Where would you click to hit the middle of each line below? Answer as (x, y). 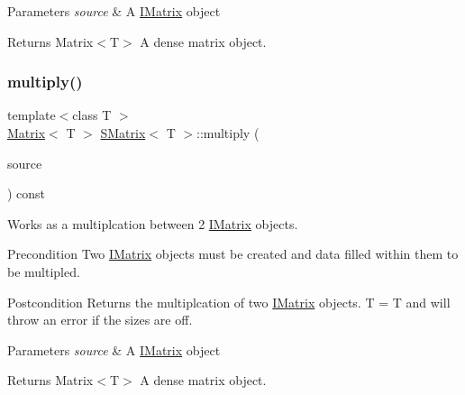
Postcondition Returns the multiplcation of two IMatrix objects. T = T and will (229, 302)
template (32, 115)
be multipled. (44, 271)
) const (27, 193)
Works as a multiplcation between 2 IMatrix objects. (153, 223)
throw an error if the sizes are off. (100, 320)
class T (92, 115)
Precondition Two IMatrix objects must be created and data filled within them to (233, 254)
